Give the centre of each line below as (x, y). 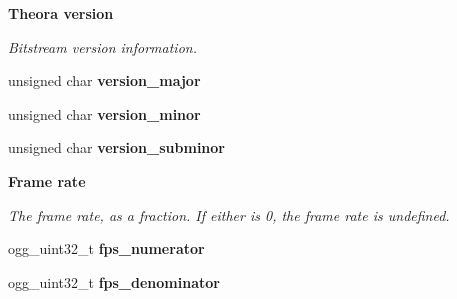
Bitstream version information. (102, 46)
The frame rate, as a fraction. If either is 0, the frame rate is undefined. (229, 214)
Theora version (61, 13)
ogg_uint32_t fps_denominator (114, 281)
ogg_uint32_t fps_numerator (106, 248)
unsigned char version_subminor (116, 147)
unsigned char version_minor (104, 113)
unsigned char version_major (104, 80)
